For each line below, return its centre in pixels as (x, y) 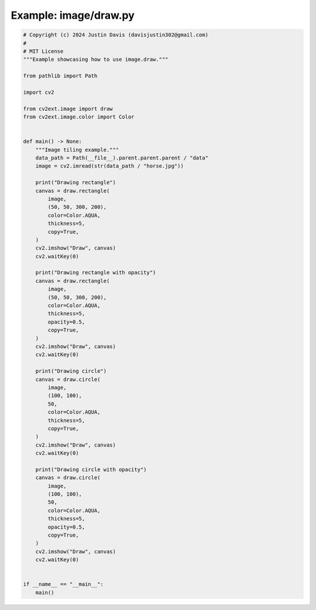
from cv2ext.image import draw (68, 109)
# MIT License (43, 51)
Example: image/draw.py (73, 15)
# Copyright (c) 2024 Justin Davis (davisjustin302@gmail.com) (116, 35)
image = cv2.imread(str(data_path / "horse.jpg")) (109, 166)
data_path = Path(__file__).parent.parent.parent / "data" (122, 158)
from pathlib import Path (60, 76)
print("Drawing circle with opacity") (91, 469)
